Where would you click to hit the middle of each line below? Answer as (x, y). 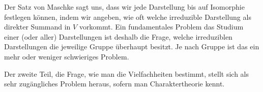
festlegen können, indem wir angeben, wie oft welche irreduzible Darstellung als (128, 17)
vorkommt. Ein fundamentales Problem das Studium (161, 27)
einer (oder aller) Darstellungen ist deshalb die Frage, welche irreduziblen (118, 36)
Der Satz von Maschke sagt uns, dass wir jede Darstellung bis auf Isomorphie (124, 7)
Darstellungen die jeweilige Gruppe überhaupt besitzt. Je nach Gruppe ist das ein (132, 47)
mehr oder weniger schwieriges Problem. (67, 56)
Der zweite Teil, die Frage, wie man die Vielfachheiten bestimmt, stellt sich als (126, 73)
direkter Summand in (37, 27)
